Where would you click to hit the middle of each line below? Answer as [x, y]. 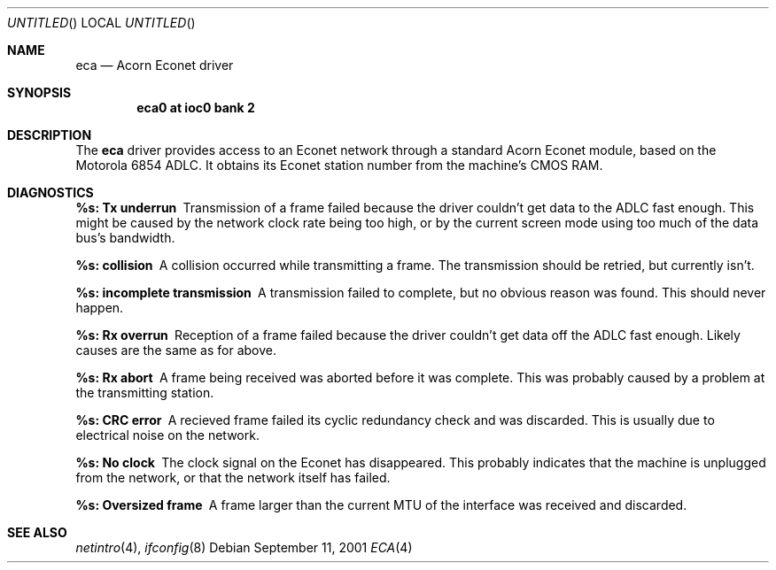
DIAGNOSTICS [50, 193]
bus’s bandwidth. [125, 238]
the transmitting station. [145, 393]
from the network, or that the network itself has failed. [233, 478]
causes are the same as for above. [176, 350]
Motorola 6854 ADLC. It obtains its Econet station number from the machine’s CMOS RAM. [339, 165]
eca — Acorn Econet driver [155, 65]
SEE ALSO [37, 532]
